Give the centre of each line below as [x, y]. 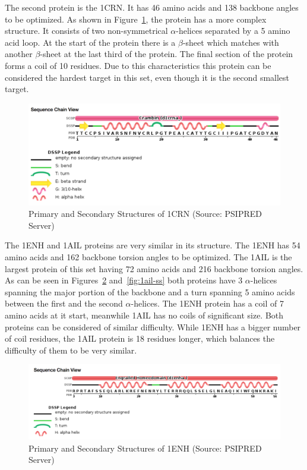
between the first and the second [64, 303]
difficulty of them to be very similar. [71, 350]
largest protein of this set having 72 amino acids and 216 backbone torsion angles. [154, 268]
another [19, 54]
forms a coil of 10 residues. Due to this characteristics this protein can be [138, 65]
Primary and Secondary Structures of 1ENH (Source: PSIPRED [145, 448]
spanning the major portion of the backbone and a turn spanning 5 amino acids [150, 291]
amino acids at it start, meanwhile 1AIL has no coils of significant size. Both [144, 315]
